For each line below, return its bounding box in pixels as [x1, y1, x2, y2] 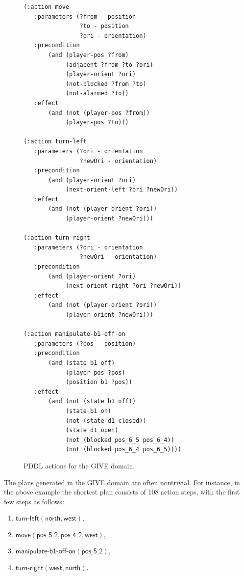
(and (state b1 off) [48, 359, 115, 366]
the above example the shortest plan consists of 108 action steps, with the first [4, 487, 240, 497]
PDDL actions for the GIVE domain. [24, 460, 135, 470]
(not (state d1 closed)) [65, 417, 146, 424]
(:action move [24, 3, 70, 10]
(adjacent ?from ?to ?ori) [65, 61, 153, 68]
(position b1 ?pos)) [65, 379, 132, 386]
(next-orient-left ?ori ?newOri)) [65, 186, 178, 193]
